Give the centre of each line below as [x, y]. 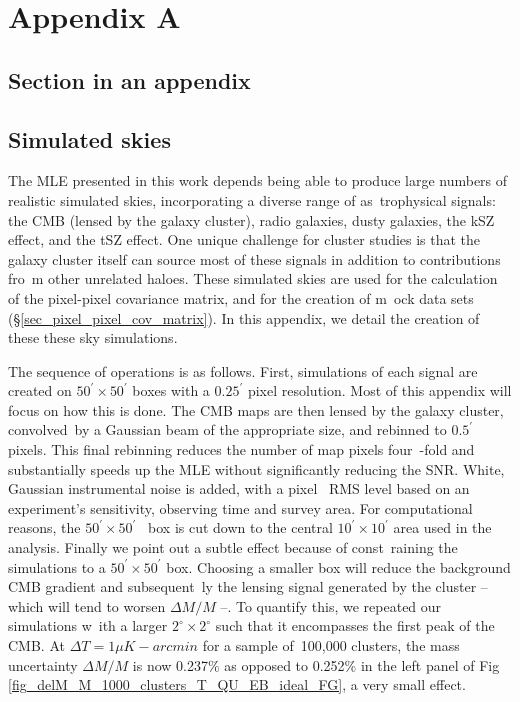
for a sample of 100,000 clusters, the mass [331, 645]
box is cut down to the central [240, 527]
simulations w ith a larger [88, 625]
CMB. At [36, 645]
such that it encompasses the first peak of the [355, 625]
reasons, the [44, 527]
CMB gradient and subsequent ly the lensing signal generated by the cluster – [248, 586]
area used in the [442, 527]
